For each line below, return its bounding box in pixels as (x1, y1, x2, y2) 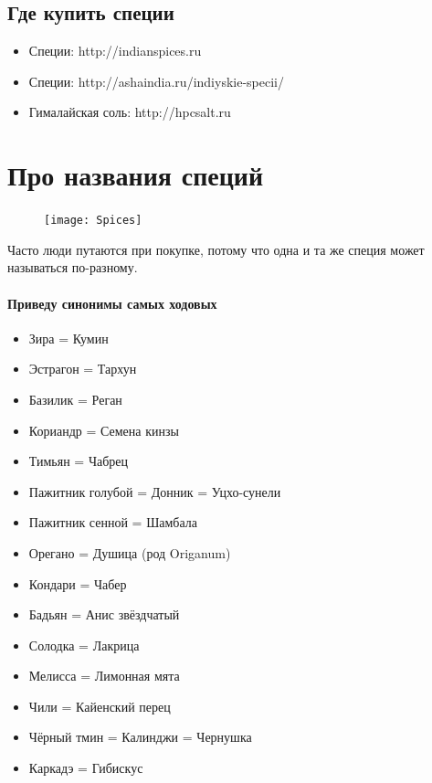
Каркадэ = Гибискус (28, 758, 143, 778)
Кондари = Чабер (28, 574, 127, 593)
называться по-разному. (7, 258, 138, 277)
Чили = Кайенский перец (28, 696, 171, 715)
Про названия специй (7, 156, 264, 194)
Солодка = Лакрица (28, 635, 140, 654)
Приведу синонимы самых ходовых (7, 293, 217, 312)
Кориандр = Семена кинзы (28, 420, 179, 439)
